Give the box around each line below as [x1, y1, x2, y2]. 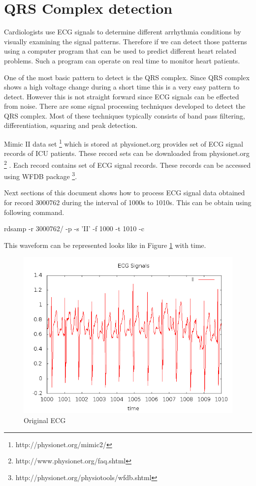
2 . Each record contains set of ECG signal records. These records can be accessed [4, 158, 251, 170]
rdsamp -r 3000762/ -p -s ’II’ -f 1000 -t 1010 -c [4, 223, 144, 234]
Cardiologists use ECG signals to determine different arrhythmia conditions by [4, 27, 241, 37]
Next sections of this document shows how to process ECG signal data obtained [4, 187, 245, 198]
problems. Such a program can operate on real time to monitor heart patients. [4, 55, 240, 65]
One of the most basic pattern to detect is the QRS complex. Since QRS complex [4, 72, 250, 82]
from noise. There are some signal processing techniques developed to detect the [4, 101, 246, 111]
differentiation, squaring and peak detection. [4, 120, 138, 130]
